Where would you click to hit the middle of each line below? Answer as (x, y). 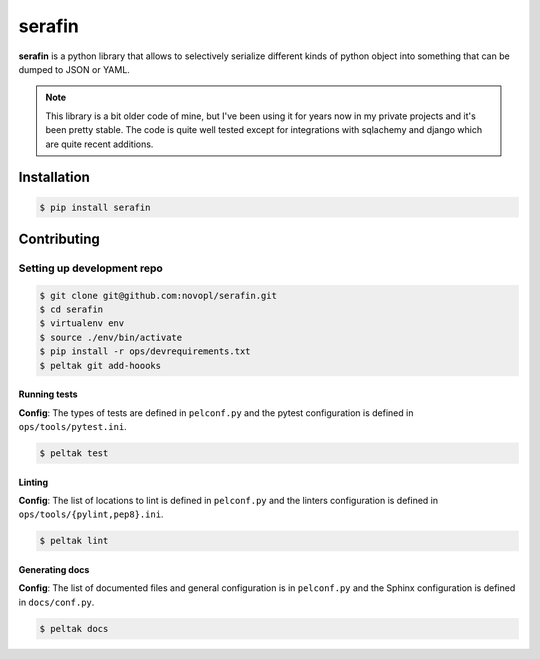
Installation (54, 177)
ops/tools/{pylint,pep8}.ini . (91, 514)
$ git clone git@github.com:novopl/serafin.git (158, 295)
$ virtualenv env (82, 323)
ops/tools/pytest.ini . (72, 426)
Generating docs (54, 569)
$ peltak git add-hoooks (100, 365)
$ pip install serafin (95, 207)
